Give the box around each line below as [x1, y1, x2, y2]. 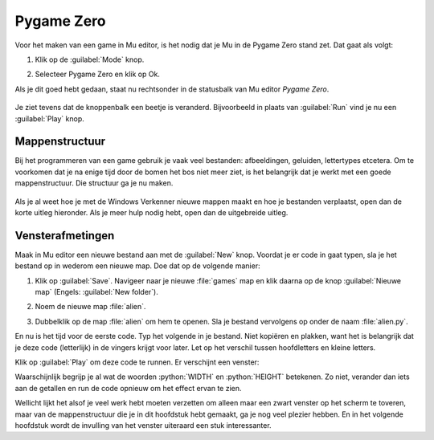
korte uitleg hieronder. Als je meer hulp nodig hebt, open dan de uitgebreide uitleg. [14, 207, 289, 217]
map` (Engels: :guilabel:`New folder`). [35, 287, 158, 297]
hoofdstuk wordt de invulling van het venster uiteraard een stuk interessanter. [14, 420, 272, 430]
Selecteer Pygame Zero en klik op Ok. [35, 69, 161, 79]
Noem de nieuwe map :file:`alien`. [35, 302, 146, 312]
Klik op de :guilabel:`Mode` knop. [35, 55, 145, 64]
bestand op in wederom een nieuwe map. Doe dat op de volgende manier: [14, 261, 260, 271]
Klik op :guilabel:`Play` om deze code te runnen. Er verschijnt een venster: [14, 357, 260, 367]
